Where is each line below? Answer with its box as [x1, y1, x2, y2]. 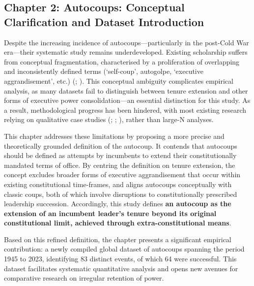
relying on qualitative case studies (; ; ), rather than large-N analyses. [4, 114, 214, 125]
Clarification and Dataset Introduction [4, 14, 204, 29]
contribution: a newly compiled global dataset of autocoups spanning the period [4, 244, 245, 254]
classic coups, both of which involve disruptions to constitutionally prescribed [4, 189, 237, 199]
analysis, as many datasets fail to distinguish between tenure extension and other [4, 85, 248, 95]
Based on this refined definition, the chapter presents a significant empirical [4, 234, 231, 244]
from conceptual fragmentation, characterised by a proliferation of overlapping [4, 56, 240, 66]
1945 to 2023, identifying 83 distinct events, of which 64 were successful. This [4, 254, 237, 264]
